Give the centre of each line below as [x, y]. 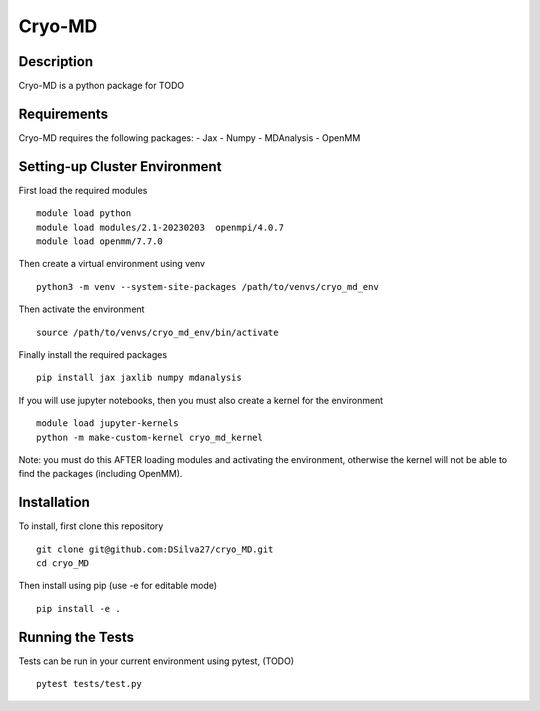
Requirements [63, 113]
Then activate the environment [81, 309]
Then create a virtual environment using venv [111, 264]
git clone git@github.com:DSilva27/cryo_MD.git [155, 549]
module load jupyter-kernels [107, 423]
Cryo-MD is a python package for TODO [101, 86]
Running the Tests [76, 636]
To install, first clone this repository [91, 526]
